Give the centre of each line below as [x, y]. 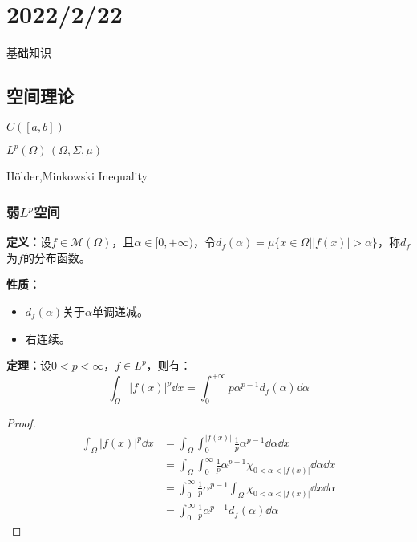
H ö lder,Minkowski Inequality [77, 176]
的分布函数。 [57, 257]
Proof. [21, 423]
